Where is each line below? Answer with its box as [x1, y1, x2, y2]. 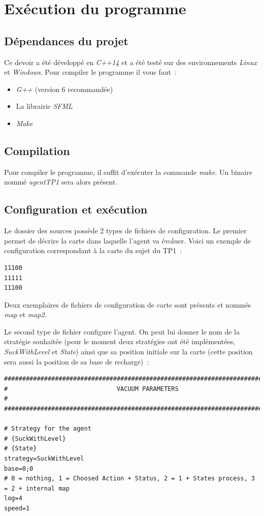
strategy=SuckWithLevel [4, 455, 84, 463]
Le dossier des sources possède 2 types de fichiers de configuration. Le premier [4, 225, 247, 236]
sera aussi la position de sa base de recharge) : [4, 356, 149, 367]
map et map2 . [4, 309, 47, 320]
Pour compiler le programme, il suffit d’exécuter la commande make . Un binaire [4, 166, 252, 177]
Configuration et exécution [4, 201, 148, 217]
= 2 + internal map [4, 484, 70, 492]
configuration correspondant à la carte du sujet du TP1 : [4, 245, 182, 256]
